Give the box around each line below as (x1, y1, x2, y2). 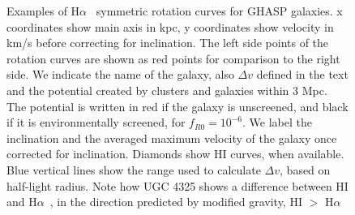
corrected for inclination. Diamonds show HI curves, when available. (6, 145, 344, 162)
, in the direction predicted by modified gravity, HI (49, 193, 302, 210)
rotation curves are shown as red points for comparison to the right (6, 49, 340, 67)
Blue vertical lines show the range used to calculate (6, 161, 261, 178)
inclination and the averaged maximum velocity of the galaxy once (6, 129, 337, 146)
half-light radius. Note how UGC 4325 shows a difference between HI (6, 177, 349, 194)
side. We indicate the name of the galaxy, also (6, 66, 234, 83)
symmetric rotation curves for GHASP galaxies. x (96, 2, 343, 19)
